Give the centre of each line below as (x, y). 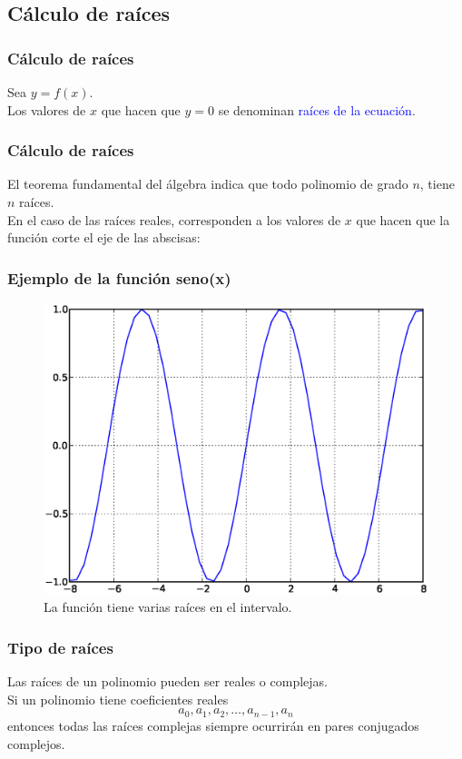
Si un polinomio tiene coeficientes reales (118, 699)
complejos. (36, 743)
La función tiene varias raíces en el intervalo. (168, 607)
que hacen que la (403, 219)
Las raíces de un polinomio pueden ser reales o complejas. (167, 681)
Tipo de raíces (60, 647)
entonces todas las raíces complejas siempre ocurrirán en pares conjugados (213, 725)
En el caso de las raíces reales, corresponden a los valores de (174, 219)
